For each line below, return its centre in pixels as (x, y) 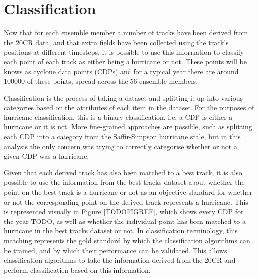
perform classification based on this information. (77, 269)
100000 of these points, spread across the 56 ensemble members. (101, 81)
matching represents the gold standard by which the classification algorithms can (127, 240)
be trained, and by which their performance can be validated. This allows (116, 250)
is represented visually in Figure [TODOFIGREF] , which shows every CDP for (124, 211)
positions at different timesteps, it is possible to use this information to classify (124, 52)
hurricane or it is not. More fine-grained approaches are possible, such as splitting (128, 127)
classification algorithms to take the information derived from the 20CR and (120, 260)
